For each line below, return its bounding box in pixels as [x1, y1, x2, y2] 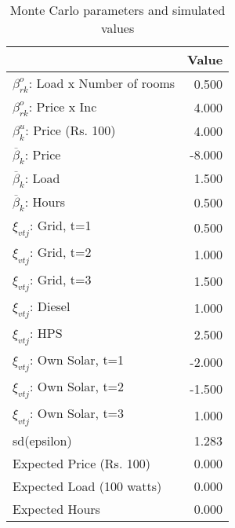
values [100, 19, 135, 37]
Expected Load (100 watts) [13, 476, 162, 495]
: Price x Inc [28, 97, 97, 116]
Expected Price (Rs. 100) [13, 453, 150, 472]
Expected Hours [13, 499, 100, 518]
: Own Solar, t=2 [30, 377, 125, 396]
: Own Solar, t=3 [30, 404, 125, 423]
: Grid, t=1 [30, 216, 92, 235]
